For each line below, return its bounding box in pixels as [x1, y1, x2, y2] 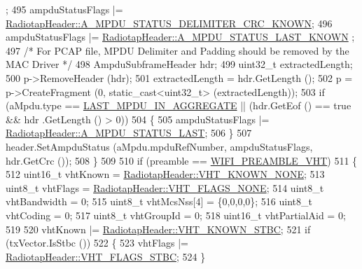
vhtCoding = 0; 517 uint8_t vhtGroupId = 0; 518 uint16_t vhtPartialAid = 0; [6, 207, 346, 222]
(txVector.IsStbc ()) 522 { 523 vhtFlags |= [6, 235, 188, 250]
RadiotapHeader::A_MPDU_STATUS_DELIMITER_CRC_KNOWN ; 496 [6, 15, 333, 30]
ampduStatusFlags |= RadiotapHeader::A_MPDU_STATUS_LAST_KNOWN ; [6, 29, 355, 44]
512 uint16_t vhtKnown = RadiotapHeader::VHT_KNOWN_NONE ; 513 [6, 167, 325, 181]
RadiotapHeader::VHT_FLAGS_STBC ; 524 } [6, 249, 206, 263]
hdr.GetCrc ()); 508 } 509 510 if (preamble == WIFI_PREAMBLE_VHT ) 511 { [6, 153, 358, 167]
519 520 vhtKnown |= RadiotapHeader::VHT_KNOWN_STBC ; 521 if [6, 221, 311, 236]
